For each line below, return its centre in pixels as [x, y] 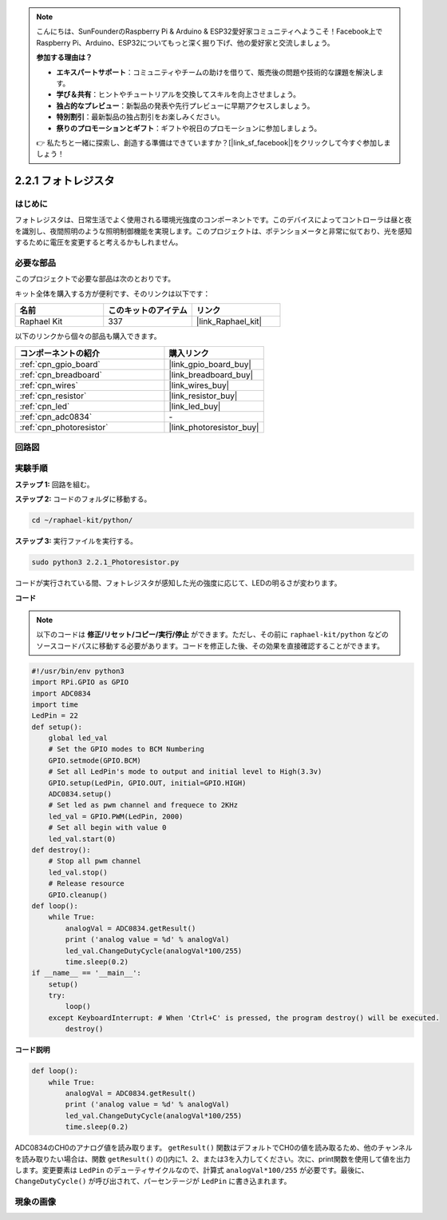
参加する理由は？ [64, 58]
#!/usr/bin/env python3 [78, 671]
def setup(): [57, 727]
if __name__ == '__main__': [86, 973]
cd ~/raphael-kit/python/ [82, 520]
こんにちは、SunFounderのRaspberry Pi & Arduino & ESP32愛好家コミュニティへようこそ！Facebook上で [210, 31]
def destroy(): [61, 850]
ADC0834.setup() [80, 794]
